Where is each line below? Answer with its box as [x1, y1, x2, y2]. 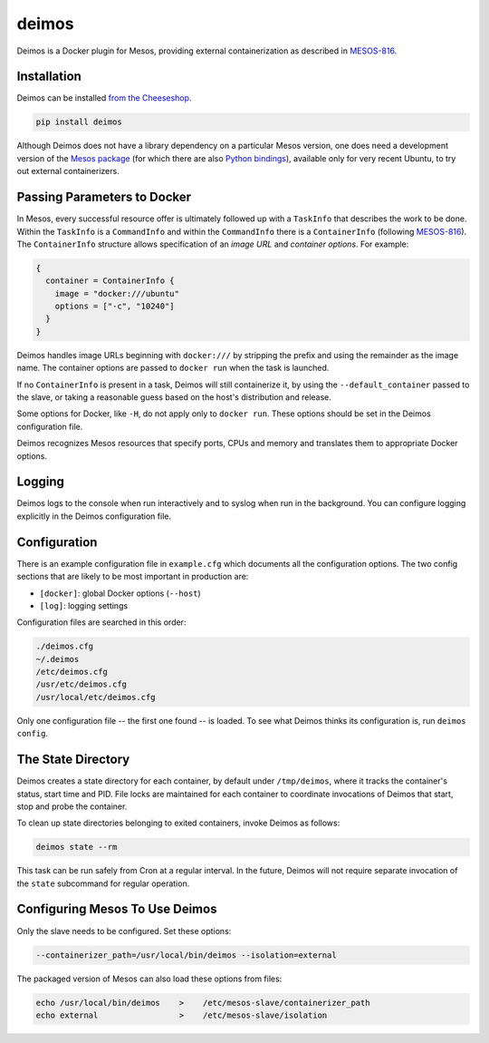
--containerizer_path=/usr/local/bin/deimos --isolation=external [35, 950, 337, 960]
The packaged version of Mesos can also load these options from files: [16, 973, 283, 984]
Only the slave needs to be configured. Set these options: [16, 925, 232, 936]
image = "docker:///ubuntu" [54, 288, 180, 298]
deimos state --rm [35, 842, 118, 853]
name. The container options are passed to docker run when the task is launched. [16, 363, 330, 374]
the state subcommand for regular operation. [16, 878, 190, 889]
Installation [16, 69, 81, 84]
